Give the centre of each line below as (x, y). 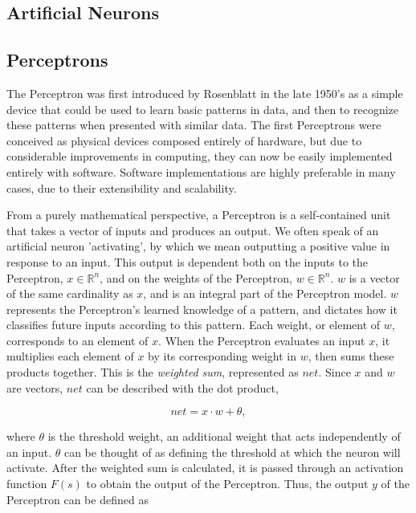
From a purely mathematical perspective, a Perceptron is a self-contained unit (199, 215)
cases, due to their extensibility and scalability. (122, 187)
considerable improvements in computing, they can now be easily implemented (200, 156)
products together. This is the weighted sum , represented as (153, 372)
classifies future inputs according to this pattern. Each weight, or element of (194, 325)
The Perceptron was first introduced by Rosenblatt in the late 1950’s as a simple (205, 93)
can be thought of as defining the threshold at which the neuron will (232, 452)
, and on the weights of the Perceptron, (196, 277)
